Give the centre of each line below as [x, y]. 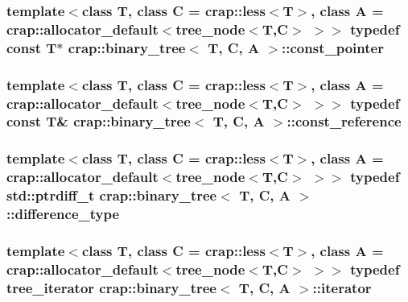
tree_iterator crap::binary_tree [111, 287]
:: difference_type [63, 214]
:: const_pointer [333, 47]
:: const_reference [344, 121]
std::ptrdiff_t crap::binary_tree [112, 195]
